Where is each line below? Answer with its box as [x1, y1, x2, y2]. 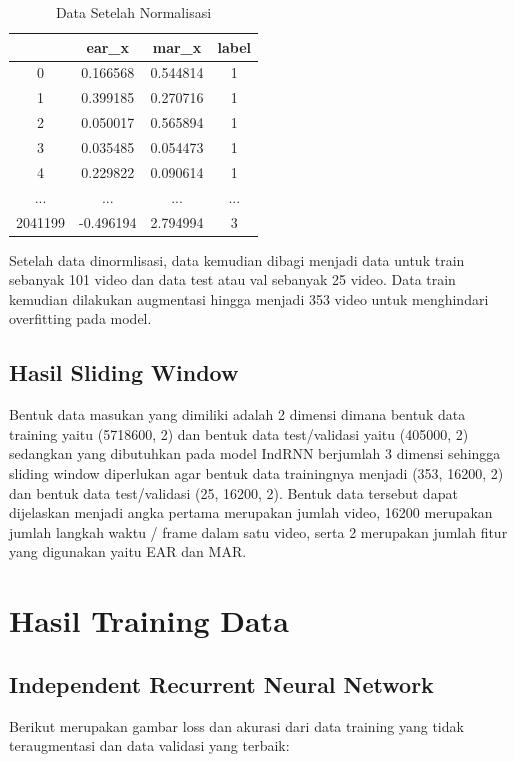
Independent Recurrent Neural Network [9, 668, 434, 699]
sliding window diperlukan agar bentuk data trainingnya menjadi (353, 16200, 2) [9, 462, 504, 483]
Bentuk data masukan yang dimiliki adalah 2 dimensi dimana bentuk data [9, 404, 466, 425]
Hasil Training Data [9, 600, 289, 641]
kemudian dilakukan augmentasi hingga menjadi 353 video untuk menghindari [9, 288, 489, 309]
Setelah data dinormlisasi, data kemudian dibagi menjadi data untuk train [9, 249, 465, 270]
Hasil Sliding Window [9, 357, 239, 388]
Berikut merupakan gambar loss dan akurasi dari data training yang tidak [9, 715, 464, 736]
